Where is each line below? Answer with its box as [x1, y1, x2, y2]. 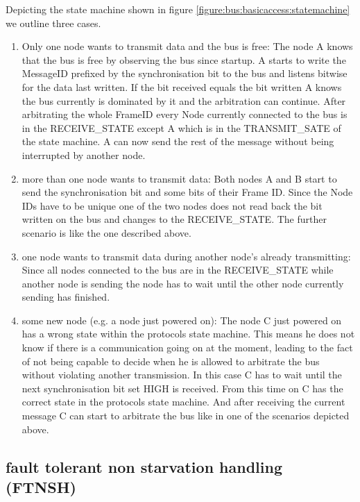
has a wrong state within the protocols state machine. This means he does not [22, 326, 355, 341]
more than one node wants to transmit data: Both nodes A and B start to [22, 171, 337, 185]
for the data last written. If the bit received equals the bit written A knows [22, 79, 342, 94]
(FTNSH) [6, 476, 76, 497]
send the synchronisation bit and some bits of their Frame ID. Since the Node [22, 185, 353, 199]
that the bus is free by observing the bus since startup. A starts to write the [22, 52, 346, 67]
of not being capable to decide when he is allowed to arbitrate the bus [22, 353, 320, 368]
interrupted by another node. [22, 147, 146, 162]
